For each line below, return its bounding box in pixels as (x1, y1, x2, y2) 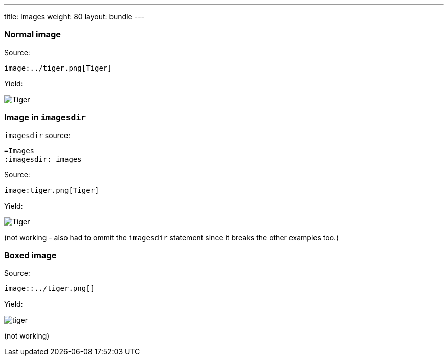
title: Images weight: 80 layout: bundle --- (4, 12, 145, 21)
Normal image (4, 29, 61, 40)
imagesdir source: (4, 130, 71, 140)
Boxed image (4, 250, 57, 260)
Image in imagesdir (4, 112, 86, 123)
